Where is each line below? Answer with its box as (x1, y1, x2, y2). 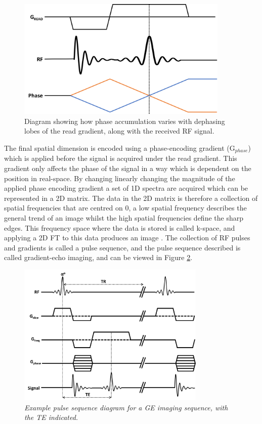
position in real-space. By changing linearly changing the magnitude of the (4, 173, 235, 183)
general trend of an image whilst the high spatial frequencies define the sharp (4, 213, 243, 223)
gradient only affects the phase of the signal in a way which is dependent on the (4, 163, 251, 174)
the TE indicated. (24, 412, 78, 422)
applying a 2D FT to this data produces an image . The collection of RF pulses (4, 232, 250, 243)
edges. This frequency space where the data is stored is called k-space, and (4, 222, 235, 233)
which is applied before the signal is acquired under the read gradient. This (4, 153, 237, 163)
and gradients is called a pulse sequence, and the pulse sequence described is (4, 242, 241, 252)
